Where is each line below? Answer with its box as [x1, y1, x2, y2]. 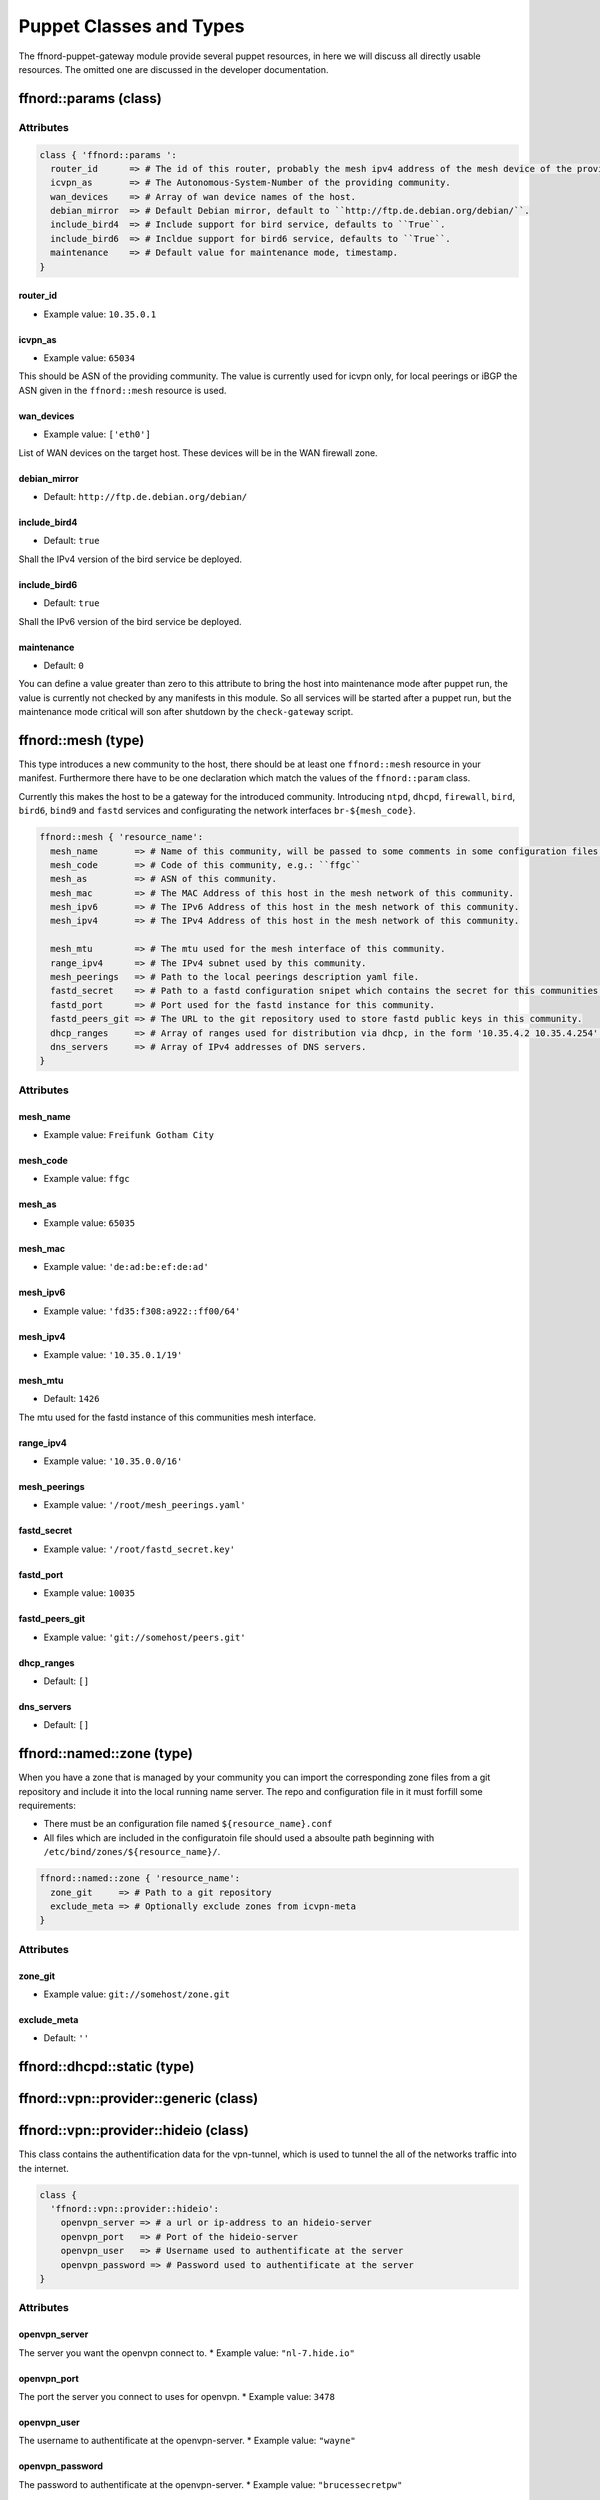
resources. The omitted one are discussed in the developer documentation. [18, 63, 329, 75]
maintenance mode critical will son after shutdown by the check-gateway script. [18, 706, 354, 718]
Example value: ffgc [43, 1173, 130, 1185]
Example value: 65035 [43, 1216, 135, 1229]
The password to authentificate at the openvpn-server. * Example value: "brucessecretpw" [18, 2478, 403, 2490]
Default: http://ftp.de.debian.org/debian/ [43, 490, 248, 502]
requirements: [18, 1800, 77, 1812]
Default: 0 [43, 659, 84, 671]
